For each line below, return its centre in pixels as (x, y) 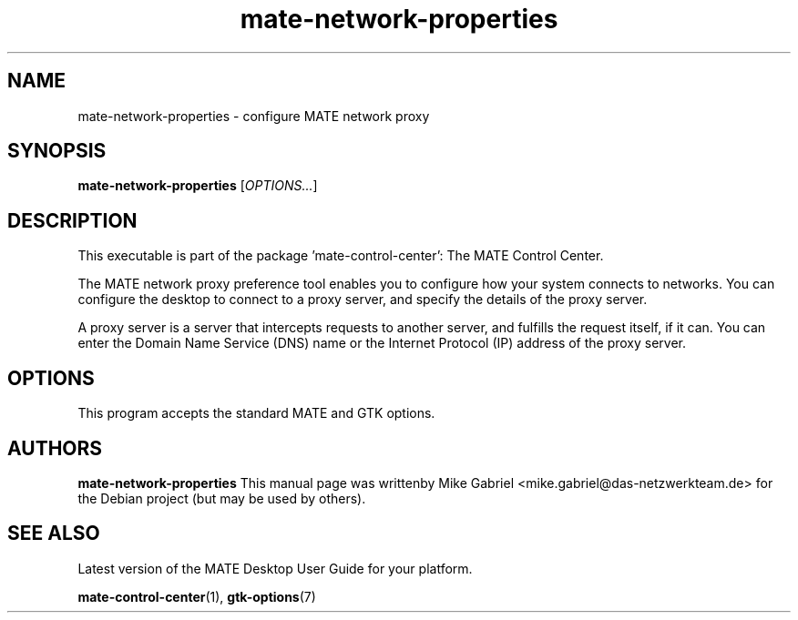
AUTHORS (55, 448)
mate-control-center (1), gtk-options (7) (197, 596)
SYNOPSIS (57, 151)
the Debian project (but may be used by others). (222, 498)
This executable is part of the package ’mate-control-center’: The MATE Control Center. (341, 256)
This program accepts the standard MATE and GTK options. (256, 413)
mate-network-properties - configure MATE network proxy (254, 116)
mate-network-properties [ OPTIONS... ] (198, 186)
